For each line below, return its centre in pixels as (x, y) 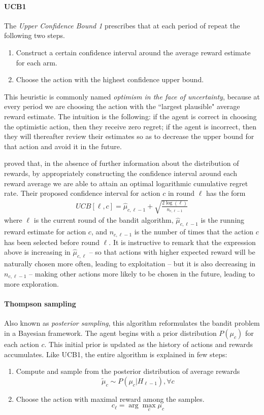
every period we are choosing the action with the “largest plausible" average (122, 106)
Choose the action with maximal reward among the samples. (110, 399)
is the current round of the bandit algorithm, (104, 220)
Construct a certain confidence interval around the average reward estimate (133, 52)
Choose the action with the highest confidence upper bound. (110, 79)
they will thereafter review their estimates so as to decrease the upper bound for (129, 136)
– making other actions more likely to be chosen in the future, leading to (142, 273)
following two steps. (35, 35)
